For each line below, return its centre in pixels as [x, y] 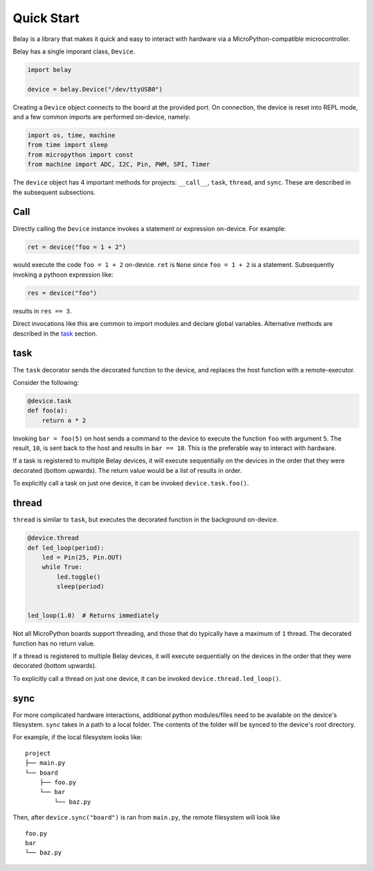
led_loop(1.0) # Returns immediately [93, 616]
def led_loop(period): [66, 547]
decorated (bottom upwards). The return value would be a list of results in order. [127, 470]
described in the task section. [55, 334]
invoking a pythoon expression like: [63, 275]
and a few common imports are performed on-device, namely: [101, 117]
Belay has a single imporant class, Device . [74, 51]
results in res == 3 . [42, 311]
